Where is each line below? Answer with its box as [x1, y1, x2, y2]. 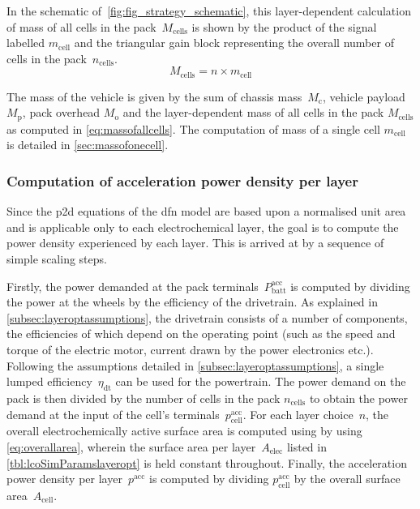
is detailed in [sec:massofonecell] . [6, 136, 169, 153]
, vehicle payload [322, 88, 405, 105]
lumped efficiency [6, 373, 92, 390]
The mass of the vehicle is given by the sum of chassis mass [6, 88, 302, 105]
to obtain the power [309, 390, 408, 407]
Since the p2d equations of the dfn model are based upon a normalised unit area [6, 203, 406, 220]
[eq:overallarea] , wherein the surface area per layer [6, 438, 256, 455]
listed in [286, 438, 327, 455]
